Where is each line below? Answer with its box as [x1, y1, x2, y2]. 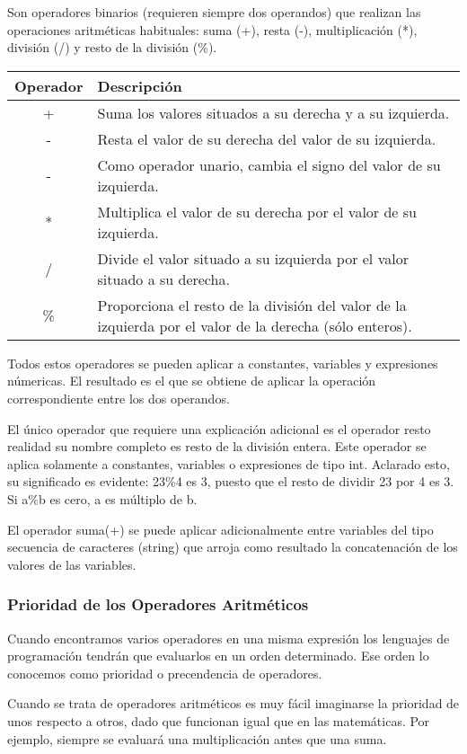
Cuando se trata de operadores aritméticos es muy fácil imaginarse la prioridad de [7, 694, 460, 713]
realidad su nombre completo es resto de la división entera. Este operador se [7, 437, 427, 456]
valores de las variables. [7, 554, 137, 573]
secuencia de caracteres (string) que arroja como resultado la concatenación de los [7, 537, 458, 556]
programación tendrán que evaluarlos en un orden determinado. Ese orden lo [7, 646, 429, 665]
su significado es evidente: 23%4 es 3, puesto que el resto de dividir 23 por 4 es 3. [7, 472, 454, 491]
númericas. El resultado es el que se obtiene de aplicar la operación [7, 371, 376, 390]
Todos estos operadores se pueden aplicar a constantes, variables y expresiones [7, 353, 438, 372]
